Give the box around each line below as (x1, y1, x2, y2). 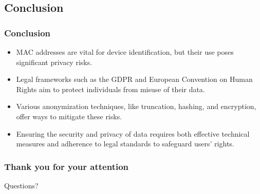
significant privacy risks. (16, 56, 92, 67)
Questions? (4, 180, 39, 190)
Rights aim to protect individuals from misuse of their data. (16, 83, 205, 94)
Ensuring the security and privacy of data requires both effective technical (16, 128, 250, 139)
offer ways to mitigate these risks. (16, 111, 122, 121)
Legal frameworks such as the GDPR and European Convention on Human (16, 74, 253, 84)
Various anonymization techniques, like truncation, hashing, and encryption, (16, 101, 256, 112)
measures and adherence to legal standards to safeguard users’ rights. (16, 138, 234, 149)
